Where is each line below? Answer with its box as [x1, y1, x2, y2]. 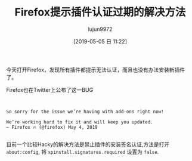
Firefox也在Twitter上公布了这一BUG [6, 86, 94, 93]
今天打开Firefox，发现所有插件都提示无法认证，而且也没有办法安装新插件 [6, 66, 185, 73]
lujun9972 [88, 25, 113, 33]
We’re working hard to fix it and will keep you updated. [6, 119, 153, 125]
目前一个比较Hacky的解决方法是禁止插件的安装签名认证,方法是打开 [6, 141, 170, 148]
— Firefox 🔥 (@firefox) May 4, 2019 [6, 124, 98, 130]
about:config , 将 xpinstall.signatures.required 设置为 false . [6, 148, 159, 155]
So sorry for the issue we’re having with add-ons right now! [6, 109, 164, 114]
